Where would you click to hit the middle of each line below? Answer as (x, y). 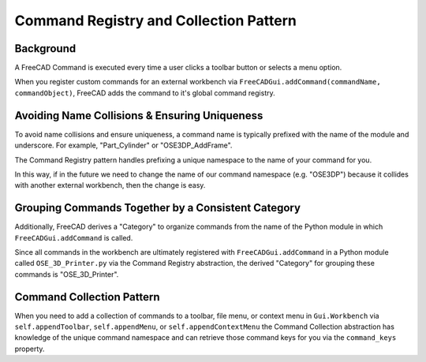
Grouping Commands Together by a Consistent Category (158, 208)
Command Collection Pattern (87, 297)
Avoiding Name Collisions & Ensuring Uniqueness (139, 116)
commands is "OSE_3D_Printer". (67, 274)
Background (45, 49)
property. (30, 349)
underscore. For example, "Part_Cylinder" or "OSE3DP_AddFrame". (123, 145)
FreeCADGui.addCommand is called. (74, 237)
